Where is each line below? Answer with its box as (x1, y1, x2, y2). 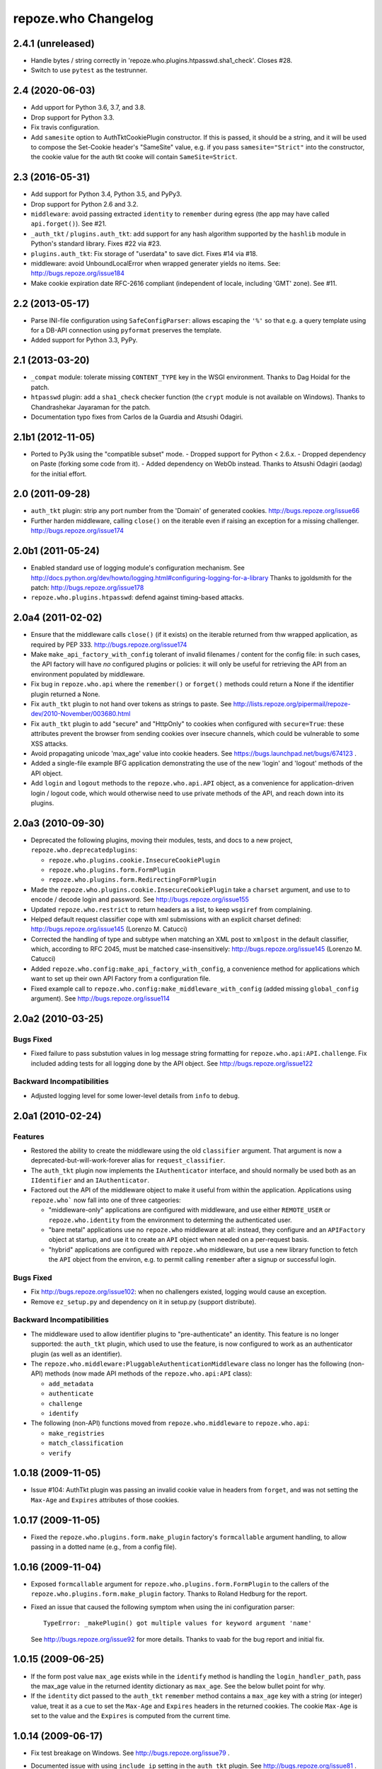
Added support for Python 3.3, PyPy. (30, 336, 138, 345)
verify (48, 1449, 71, 1457)
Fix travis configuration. (30, 123, 100, 132)
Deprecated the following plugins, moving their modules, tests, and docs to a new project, (30, 836, 293, 844)
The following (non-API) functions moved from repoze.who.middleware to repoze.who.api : (30, 1419, 310, 1427)
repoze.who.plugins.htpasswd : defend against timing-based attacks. (30, 593, 244, 601)
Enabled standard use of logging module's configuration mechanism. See (30, 563, 245, 572)
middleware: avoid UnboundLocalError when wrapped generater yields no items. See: (30, 259, 281, 267)
